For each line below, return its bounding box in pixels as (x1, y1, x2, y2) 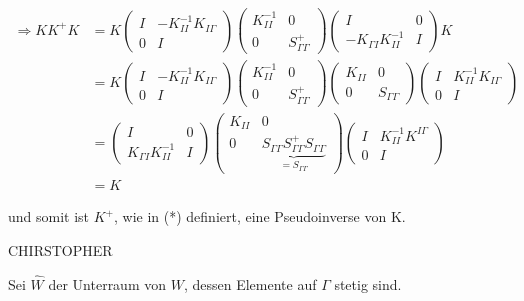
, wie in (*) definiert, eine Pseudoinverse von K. (114, 206, 406, 227)
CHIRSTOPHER (8, 240, 113, 260)
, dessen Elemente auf (183, 273, 317, 294)
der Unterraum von (48, 273, 167, 294)
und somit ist (8, 206, 90, 227)
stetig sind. (334, 273, 402, 294)
